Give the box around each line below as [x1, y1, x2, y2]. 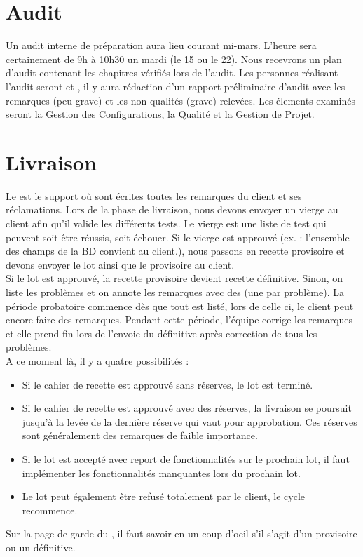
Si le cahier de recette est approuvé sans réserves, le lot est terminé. [22, 377, 313, 391]
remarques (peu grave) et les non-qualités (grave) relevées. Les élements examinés [6, 93, 355, 107]
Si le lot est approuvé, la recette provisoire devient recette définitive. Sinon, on [6, 271, 343, 286]
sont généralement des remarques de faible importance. [22, 428, 258, 443]
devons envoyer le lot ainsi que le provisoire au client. [6, 257, 235, 271]
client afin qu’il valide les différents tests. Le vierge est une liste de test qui [6, 216, 327, 230]
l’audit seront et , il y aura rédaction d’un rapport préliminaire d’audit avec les [6, 79, 345, 93]
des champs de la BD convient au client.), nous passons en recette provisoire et [6, 243, 345, 258]
